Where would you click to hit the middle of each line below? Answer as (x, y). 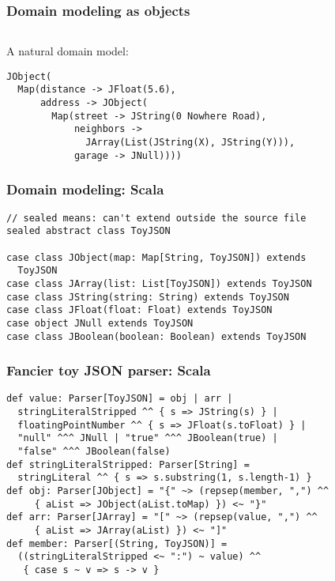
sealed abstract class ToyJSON (88, 231)
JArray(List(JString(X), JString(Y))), (190, 143)
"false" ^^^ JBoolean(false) (94, 452)
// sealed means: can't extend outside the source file (156, 218)
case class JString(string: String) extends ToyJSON (148, 297)
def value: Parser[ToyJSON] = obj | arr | (120, 399)
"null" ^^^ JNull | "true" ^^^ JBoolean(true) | (148, 438)
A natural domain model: (68, 51)
